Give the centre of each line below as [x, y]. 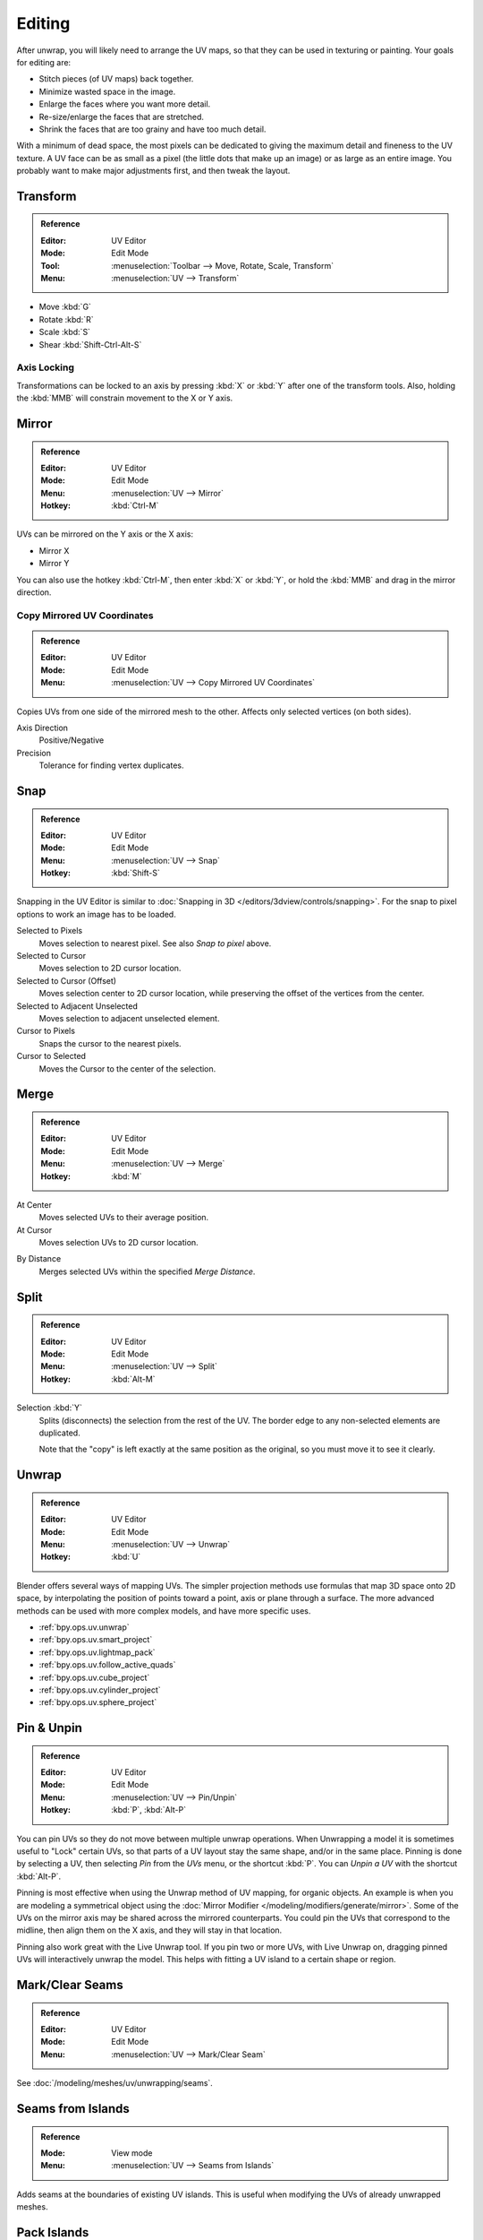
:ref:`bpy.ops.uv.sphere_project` [98, 1702]
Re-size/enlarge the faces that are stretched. [122, 116]
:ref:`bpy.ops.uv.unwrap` [84, 1627]
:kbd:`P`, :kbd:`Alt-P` [149, 1810]
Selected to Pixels [50, 931]
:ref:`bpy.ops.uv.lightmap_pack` [97, 1652]
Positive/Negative [72, 740]
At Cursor [34, 1230]
